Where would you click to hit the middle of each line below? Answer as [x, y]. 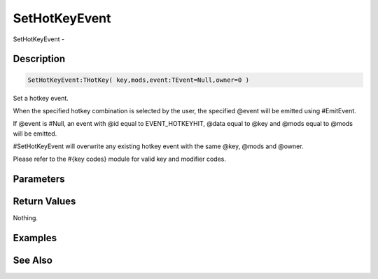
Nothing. [26, 218]
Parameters [39, 179]
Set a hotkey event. [41, 98]
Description [39, 59]
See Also [33, 260]
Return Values [44, 202]
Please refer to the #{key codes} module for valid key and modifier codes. [120, 159]
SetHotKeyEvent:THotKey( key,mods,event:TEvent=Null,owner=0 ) [139, 80]
